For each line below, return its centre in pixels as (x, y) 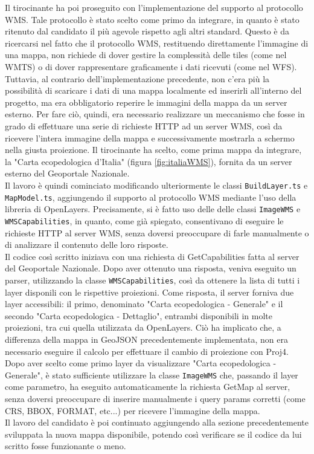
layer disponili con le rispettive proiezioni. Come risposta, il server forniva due (149, 292)
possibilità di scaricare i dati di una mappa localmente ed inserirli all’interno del (153, 90)
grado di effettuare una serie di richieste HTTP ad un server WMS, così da (144, 125)
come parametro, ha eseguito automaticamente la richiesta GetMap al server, (148, 387)
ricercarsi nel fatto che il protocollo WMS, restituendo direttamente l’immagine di (157, 43)
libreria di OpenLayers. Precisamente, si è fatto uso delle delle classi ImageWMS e (153, 209)
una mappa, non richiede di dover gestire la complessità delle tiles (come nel (146, 55)
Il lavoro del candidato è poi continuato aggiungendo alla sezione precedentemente (157, 422)
